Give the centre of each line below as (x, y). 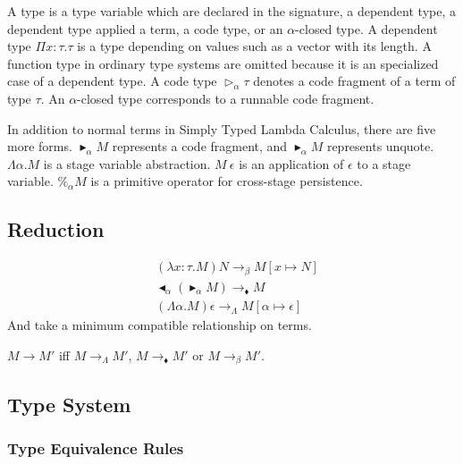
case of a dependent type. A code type (112, 81)
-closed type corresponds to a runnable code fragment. (226, 98)
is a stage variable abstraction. (127, 163)
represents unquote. (380, 146)
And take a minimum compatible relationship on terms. (160, 325)
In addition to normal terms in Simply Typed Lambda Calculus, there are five (222, 128)
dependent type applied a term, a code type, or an (145, 28)
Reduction (56, 229)
